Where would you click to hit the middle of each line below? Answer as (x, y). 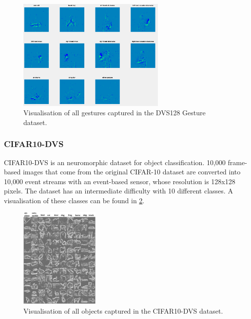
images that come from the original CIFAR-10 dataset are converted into (132, 172)
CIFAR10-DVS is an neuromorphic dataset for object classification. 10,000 (115, 162)
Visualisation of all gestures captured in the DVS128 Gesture (115, 113)
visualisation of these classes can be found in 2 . (74, 200)
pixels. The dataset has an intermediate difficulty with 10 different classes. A (118, 191)
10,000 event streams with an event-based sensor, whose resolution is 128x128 (120, 181)
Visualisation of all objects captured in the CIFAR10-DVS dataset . (123, 310)
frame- (237, 162)
